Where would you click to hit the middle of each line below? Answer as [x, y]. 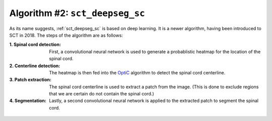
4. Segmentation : [28, 101]
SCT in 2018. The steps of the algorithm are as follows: [66, 35]
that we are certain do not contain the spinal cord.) [102, 94]
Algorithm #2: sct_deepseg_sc [77, 13]
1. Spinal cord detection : [35, 45]
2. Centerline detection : [35, 66]
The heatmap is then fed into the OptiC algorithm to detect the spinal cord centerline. [137, 72]
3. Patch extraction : [30, 80]
